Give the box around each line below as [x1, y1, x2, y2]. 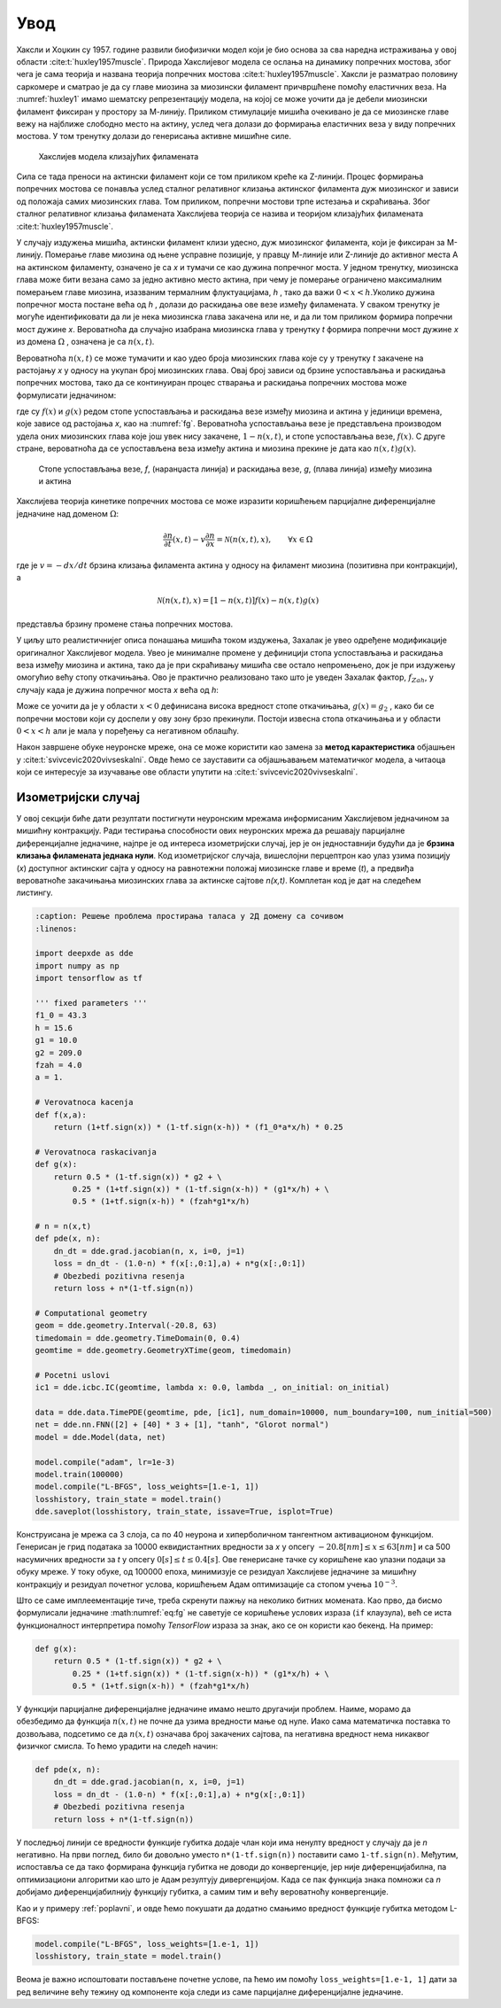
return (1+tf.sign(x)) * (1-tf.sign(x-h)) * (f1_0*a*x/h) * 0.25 [53, 1122, 343, 1132]
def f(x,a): [35, 1109, 88, 1120]
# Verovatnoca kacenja [35, 1097, 134, 1108]
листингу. [16, 887, 53, 899]
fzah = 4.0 [35, 1060, 82, 1070]
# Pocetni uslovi [35, 1370, 111, 1380]
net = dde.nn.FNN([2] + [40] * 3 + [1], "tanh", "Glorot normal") [35, 1420, 329, 1430]
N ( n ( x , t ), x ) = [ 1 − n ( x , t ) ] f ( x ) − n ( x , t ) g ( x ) [156, 595, 320, 606]
